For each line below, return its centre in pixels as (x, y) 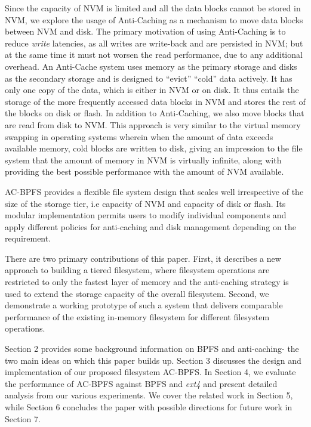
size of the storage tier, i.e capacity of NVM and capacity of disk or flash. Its (145, 203)
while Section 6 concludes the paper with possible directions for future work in (149, 407)
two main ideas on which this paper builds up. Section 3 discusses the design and (153, 360)
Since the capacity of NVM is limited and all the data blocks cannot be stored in (153, 8)
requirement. (28, 238)
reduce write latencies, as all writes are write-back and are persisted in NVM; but (154, 43)
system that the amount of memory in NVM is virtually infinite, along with (143, 160)
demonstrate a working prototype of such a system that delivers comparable (144, 305)
